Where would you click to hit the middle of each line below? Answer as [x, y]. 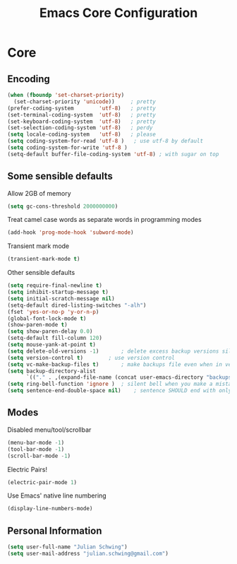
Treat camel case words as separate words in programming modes [105, 220]
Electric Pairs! [28, 469]
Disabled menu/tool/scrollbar [49, 430]
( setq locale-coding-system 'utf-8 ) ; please [82, 135]
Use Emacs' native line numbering [57, 495]
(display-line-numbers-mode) [50, 509]
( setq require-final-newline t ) [55, 286]
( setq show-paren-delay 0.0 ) [50, 331]
